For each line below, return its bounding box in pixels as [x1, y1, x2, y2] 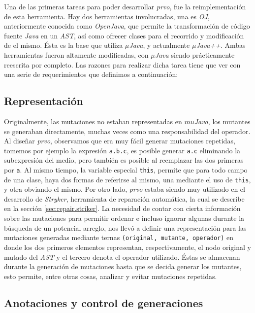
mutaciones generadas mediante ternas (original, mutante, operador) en [4, 232, 234, 243]
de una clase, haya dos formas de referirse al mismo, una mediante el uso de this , [4, 174, 251, 184]
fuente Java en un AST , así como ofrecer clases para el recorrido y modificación [4, 30, 244, 40]
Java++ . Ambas [196, 40, 246, 50]
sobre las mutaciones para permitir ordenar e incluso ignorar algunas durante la [4, 213, 245, 223]
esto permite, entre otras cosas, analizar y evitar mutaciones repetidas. [4, 271, 217, 281]
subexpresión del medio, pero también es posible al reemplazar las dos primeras [4, 155, 244, 165]
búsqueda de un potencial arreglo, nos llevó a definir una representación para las [4, 222, 247, 233]
